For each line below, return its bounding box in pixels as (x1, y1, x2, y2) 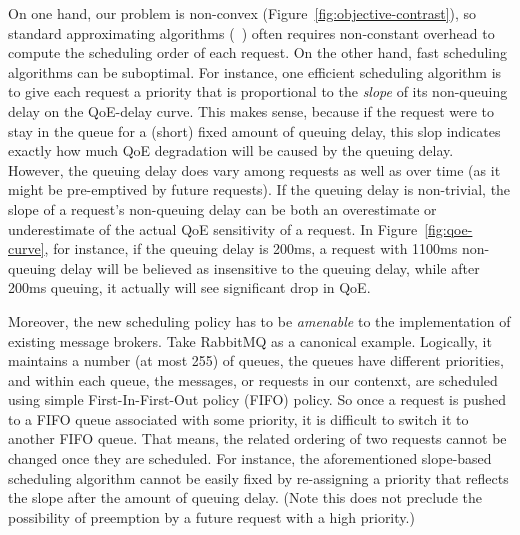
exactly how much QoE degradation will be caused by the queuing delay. (8, 140, 454, 161)
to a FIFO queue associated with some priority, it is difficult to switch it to (8, 408, 469, 429)
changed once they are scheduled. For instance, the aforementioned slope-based (8, 448, 492, 469)
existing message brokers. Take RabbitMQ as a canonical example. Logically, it (8, 330, 492, 351)
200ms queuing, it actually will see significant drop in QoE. (8, 277, 371, 298)
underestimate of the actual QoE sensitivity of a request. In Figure (8, 218, 418, 239)
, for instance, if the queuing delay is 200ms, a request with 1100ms (44, 238, 458, 259)
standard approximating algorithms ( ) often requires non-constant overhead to (8, 22, 495, 43)
